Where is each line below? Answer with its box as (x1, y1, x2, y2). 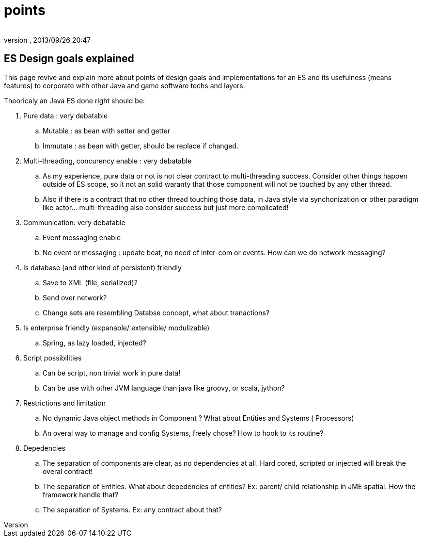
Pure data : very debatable (23, 111, 108, 120)
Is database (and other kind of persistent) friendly (23, 263, 182, 272)
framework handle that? (43, 490, 119, 499)
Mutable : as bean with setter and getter (43, 126, 171, 135)
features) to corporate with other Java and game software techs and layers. (4, 81, 245, 90)
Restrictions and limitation (23, 398, 106, 407)
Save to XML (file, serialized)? (43, 278, 138, 287)
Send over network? (43, 293, 107, 302)
